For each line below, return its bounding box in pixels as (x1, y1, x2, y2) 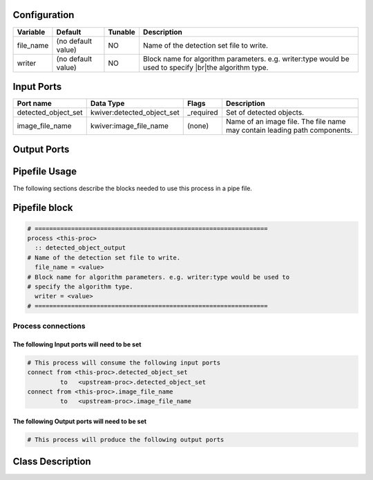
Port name (17, 99, 52, 109)
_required (186, 108, 218, 118)
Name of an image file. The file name (225, 117, 346, 127)
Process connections (12, 322, 86, 331)
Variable (17, 27, 46, 37)
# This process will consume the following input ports (27, 358, 221, 367)
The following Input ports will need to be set (12, 340, 142, 349)
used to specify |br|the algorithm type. (142, 62, 269, 72)
